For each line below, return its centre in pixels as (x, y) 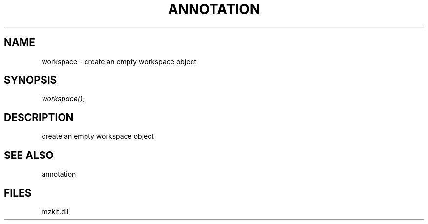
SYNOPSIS (31, 80)
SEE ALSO (29, 155)
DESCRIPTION (39, 117)
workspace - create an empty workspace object (119, 61)
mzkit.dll (55, 211)
